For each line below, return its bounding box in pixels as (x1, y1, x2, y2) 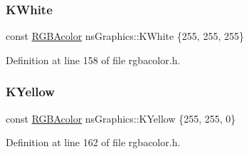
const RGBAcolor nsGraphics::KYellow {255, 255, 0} (6, 111, 236, 125)
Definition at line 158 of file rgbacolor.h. (6, 52, 181, 67)
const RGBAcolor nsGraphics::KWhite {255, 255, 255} (6, 29, 244, 43)
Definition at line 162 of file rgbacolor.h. (6, 135, 181, 150)
